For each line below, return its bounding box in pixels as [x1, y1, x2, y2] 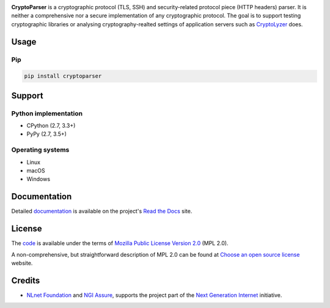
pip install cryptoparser [24, 73, 102, 79]
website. [11, 260, 33, 266]
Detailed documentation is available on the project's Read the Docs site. [11, 208, 193, 215]
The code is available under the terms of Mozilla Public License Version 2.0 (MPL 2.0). [11, 240, 229, 247]
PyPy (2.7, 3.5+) [26, 130, 67, 137]
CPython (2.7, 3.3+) [26, 122, 76, 130]
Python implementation [11, 109, 82, 117]
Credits [11, 275, 40, 285]
